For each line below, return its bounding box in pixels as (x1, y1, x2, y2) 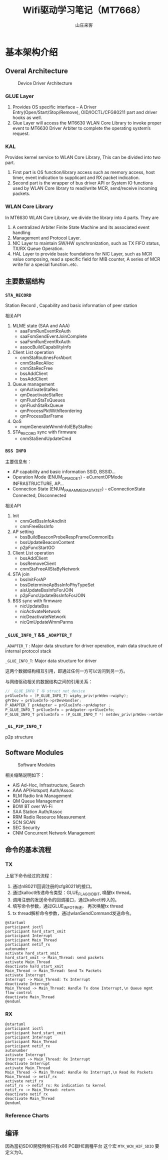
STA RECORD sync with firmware (12, 429, 76, 436)
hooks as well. (12, 114, 42, 120)
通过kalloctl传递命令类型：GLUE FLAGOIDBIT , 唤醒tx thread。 (12, 889, 134, 897)
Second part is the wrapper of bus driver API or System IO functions (12, 180, 153, 186)
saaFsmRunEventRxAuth (19, 338, 71, 345)
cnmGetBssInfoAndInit (19, 518, 66, 524)
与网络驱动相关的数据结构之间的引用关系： (5, 678, 93, 685)
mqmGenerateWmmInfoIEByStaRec (19, 423, 93, 430)
